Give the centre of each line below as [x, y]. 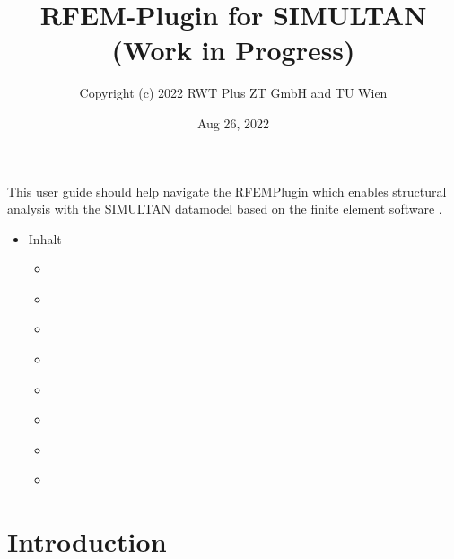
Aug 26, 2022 [233, 122]
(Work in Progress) [233, 50]
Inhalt [45, 238]
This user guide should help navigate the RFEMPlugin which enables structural [227, 191]
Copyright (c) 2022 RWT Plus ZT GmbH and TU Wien [233, 93]
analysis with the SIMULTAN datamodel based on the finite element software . [225, 209]
